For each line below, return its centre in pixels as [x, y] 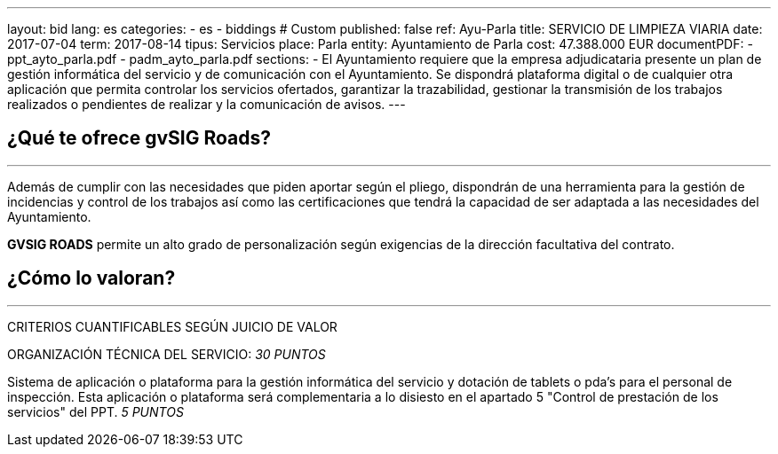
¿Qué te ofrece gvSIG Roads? [139, 138]
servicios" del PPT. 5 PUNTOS [95, 411]
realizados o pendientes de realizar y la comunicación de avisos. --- [206, 104]
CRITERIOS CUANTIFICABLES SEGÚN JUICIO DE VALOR [172, 326]
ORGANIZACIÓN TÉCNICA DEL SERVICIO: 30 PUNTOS [167, 354]
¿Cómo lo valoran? [91, 278]
